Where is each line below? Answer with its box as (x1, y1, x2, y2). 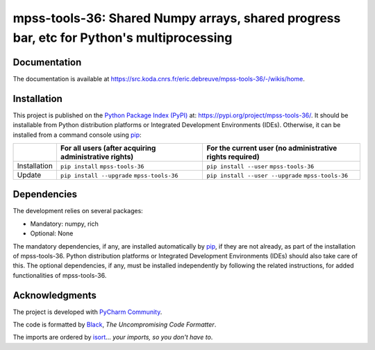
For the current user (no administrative (206, 143, 337, 153)
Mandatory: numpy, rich (30, 219, 99, 228)
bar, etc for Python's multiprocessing (12, 30, 233, 45)
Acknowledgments (12, 289, 97, 301)
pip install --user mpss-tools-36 (206, 162, 315, 170)
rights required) (206, 151, 260, 161)
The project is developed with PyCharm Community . (12, 308, 162, 316)
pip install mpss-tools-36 (60, 162, 144, 170)
